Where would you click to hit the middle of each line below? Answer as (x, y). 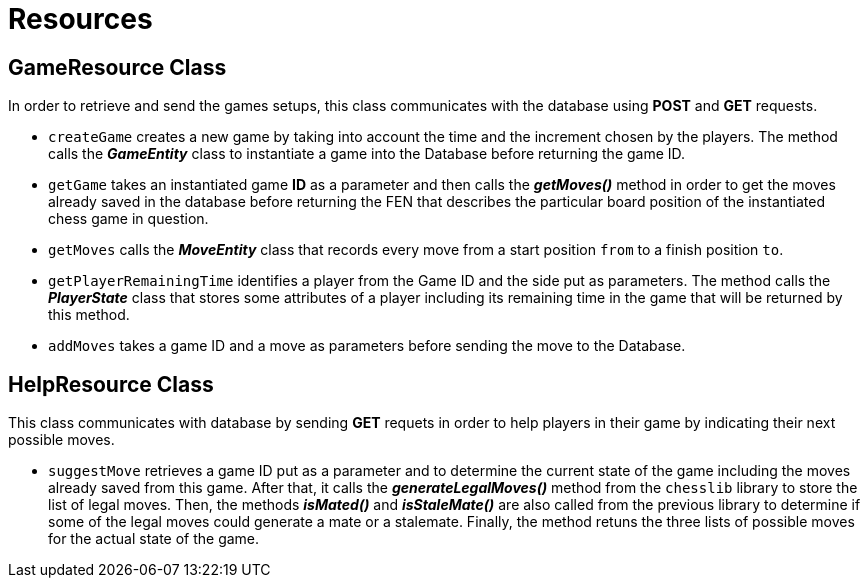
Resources (80, 19)
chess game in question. (128, 219)
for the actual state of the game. (154, 539)
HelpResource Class (111, 384)
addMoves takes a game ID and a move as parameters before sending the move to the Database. (367, 346)
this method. (89, 315)
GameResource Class (117, 67)
